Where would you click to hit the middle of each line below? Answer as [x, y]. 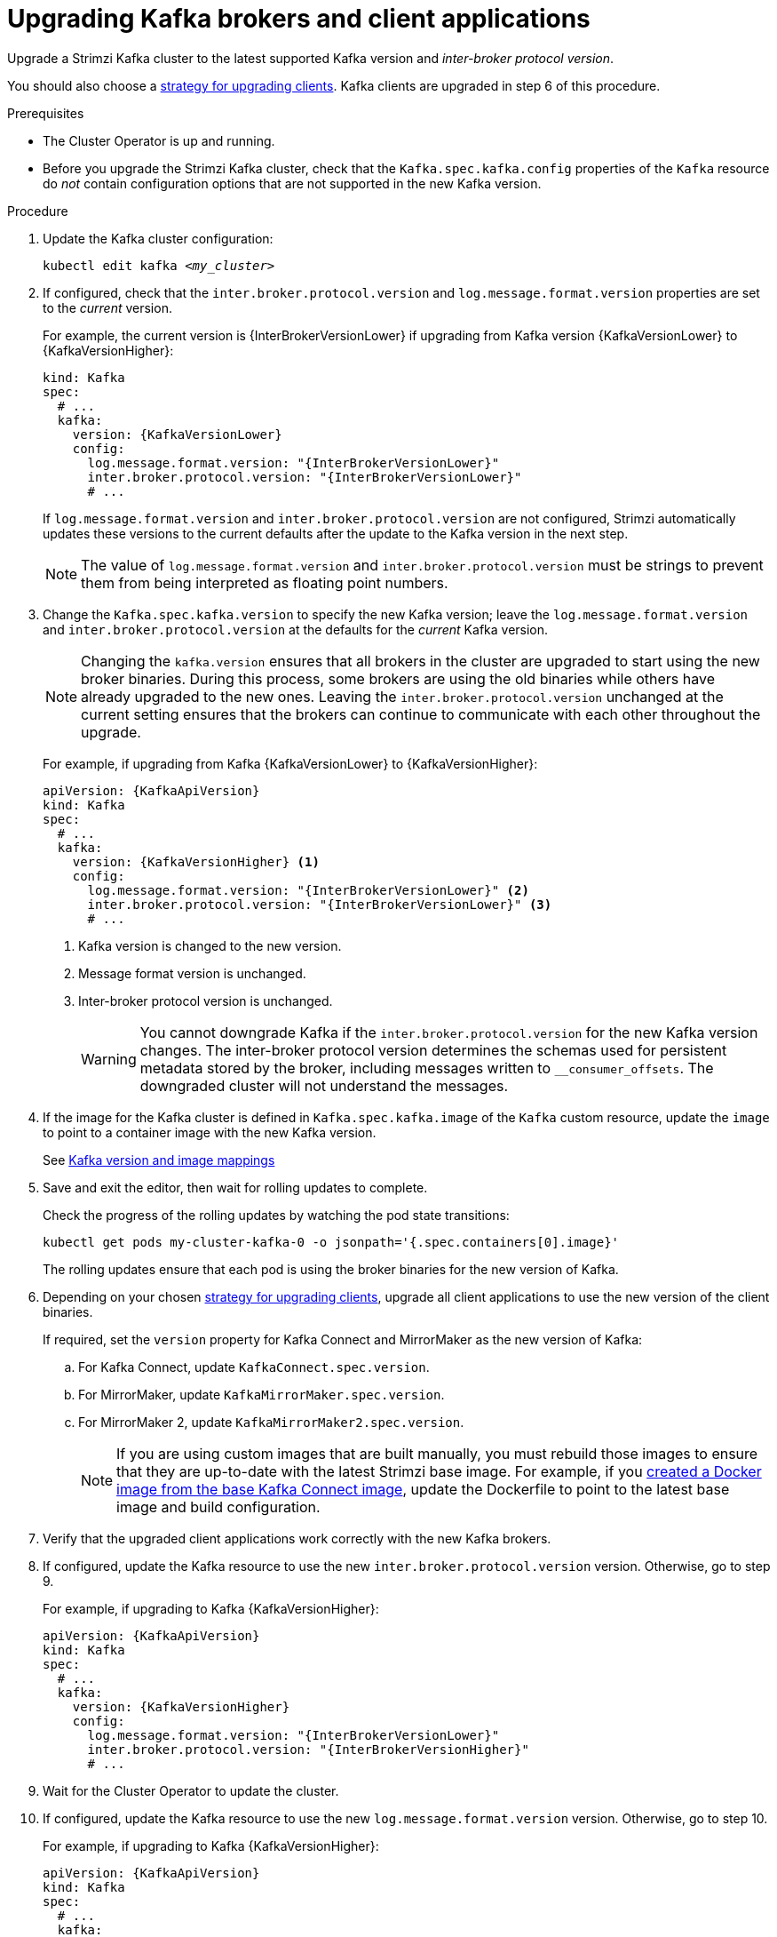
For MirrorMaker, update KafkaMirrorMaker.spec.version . [262, 1394]
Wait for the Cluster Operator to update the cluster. [191, 1790]
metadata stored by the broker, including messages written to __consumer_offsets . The [427, 1068]
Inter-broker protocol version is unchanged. [206, 1000]
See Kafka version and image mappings [159, 1160]
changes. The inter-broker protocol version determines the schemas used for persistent [433, 1050]
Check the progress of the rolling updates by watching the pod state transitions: [276, 1215]
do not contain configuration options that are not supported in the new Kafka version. [292, 183]
